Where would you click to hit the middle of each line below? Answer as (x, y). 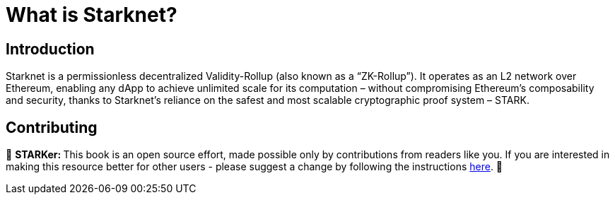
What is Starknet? (92, 15)
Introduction (50, 49)
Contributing (52, 127)
